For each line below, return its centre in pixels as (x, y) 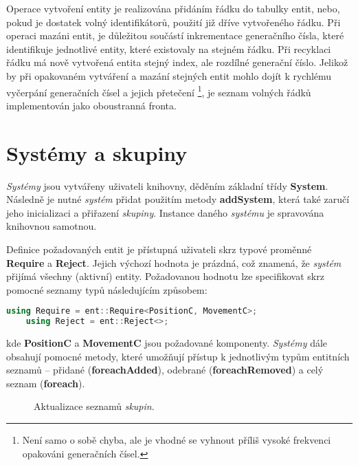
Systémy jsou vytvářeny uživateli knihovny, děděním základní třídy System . (167, 185)
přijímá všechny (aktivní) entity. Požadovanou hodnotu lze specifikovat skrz (165, 276)
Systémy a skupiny (97, 152)
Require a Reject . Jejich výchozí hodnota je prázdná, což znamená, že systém (174, 262)
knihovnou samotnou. (52, 226)
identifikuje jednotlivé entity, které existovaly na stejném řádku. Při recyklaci (169, 48)
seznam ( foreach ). (46, 383)
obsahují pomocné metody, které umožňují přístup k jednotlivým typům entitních (178, 356)
